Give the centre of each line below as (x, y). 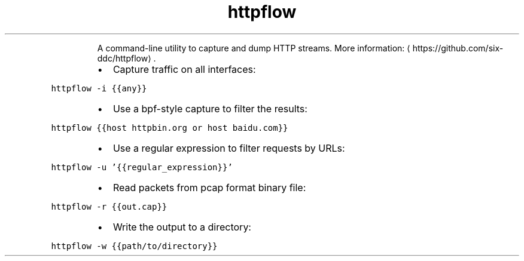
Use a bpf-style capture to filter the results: (210, 108)
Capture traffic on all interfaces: (184, 69)
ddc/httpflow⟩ (124, 58)
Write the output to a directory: (182, 227)
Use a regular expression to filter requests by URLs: (229, 148)
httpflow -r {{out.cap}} (109, 206)
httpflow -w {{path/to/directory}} (134, 246)
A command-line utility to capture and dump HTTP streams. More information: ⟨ (254, 48)
